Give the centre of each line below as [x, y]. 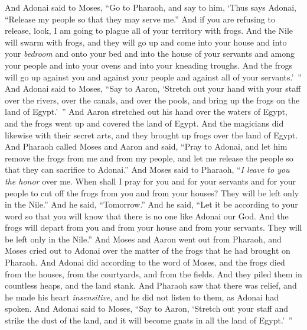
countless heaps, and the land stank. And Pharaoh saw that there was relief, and [151, 285]
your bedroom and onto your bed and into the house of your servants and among [150, 54]
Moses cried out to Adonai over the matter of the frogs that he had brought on [148, 250]
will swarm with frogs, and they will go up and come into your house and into [146, 42]
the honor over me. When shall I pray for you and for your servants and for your [151, 181]
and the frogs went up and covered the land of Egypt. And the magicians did [144, 123]
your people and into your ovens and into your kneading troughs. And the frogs [148, 65]
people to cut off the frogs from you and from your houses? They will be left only [152, 192]
